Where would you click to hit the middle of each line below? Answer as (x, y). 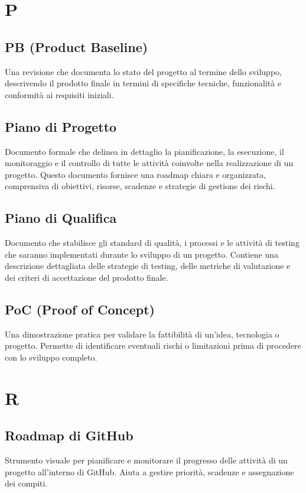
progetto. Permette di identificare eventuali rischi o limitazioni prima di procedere (153, 346)
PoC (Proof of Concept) (80, 309)
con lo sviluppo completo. (51, 357)
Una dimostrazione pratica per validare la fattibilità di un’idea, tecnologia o (142, 334)
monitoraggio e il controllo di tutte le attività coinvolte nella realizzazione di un (149, 163)
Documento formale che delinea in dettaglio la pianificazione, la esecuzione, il (144, 151)
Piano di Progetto (61, 126)
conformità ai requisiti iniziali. (59, 94)
